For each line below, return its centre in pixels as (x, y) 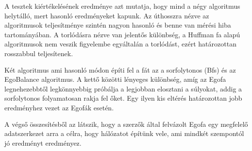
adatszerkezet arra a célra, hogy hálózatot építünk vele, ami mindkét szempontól (124, 133)
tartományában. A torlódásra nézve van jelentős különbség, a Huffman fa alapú (122, 34)
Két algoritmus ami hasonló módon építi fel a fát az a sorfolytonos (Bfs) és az (120, 69)
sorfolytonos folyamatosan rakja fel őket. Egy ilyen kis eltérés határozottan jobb (123, 98)
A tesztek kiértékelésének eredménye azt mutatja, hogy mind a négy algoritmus (122, 6)
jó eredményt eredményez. (43, 143)
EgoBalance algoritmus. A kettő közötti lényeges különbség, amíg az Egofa (115, 79)
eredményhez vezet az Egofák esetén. (59, 107)
